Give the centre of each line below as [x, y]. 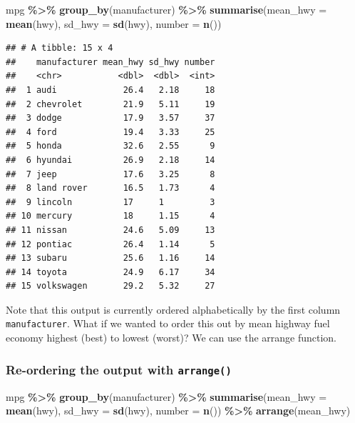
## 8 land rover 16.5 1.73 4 [110, 188]
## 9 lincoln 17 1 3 [110, 202]
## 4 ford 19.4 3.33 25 [110, 132]
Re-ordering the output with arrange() [119, 369]
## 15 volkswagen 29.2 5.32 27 [110, 286]
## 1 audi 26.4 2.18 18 [110, 90]
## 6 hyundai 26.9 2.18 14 [110, 160]
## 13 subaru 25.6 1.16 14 [110, 258]
